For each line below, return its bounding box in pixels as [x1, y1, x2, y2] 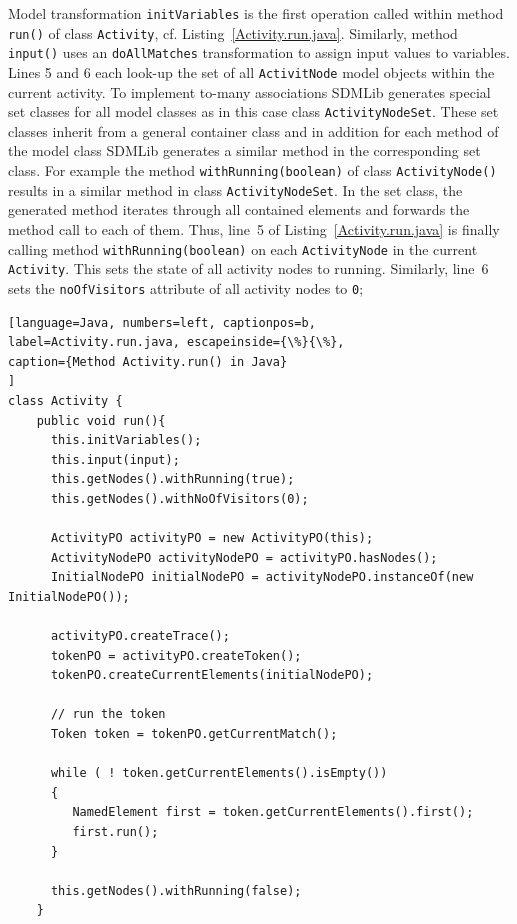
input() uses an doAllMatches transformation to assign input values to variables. [8, 42, 510, 63]
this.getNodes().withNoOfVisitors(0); [50, 491, 309, 506]
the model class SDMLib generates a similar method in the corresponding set [8, 140, 481, 161]
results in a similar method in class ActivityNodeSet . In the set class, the [8, 179, 463, 200]
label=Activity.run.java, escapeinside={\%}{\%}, [8, 335, 345, 350]
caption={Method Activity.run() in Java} [8, 354, 288, 369]
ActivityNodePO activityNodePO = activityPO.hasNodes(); [50, 550, 438, 565]
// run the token [50, 707, 166, 722]
